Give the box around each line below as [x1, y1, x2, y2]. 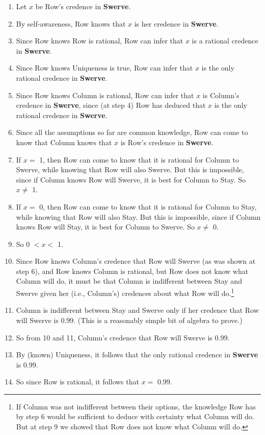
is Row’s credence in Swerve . [120, 136, 214, 147]
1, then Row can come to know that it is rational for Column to [39, 154, 239, 165]
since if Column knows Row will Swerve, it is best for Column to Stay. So [16, 174, 246, 185]
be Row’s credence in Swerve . [35, 1, 131, 11]
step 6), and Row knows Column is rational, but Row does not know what [16, 265, 249, 276]
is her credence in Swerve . [134, 18, 219, 29]
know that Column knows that [16, 136, 112, 147]
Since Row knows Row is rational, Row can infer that [16, 35, 183, 46]
